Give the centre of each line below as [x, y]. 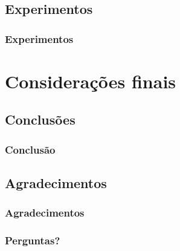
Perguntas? [33, 240]
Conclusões [40, 119]
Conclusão [30, 149]
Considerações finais [91, 81]
